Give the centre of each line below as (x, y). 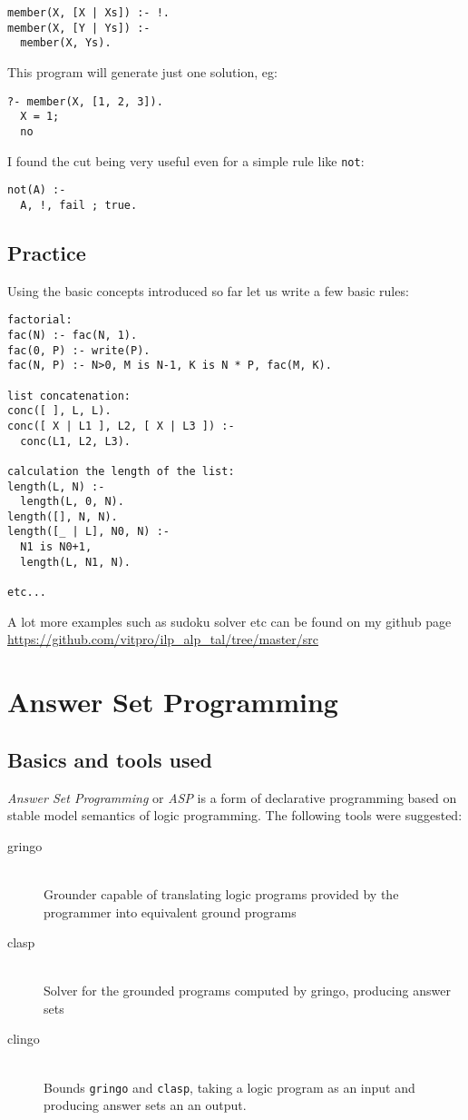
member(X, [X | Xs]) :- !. (88, 13)
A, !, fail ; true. (79, 205)
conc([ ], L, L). (59, 411)
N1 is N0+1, (56, 547)
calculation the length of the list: (121, 471)
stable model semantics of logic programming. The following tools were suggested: (235, 815)
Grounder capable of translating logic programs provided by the (221, 893)
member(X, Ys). (66, 43)
